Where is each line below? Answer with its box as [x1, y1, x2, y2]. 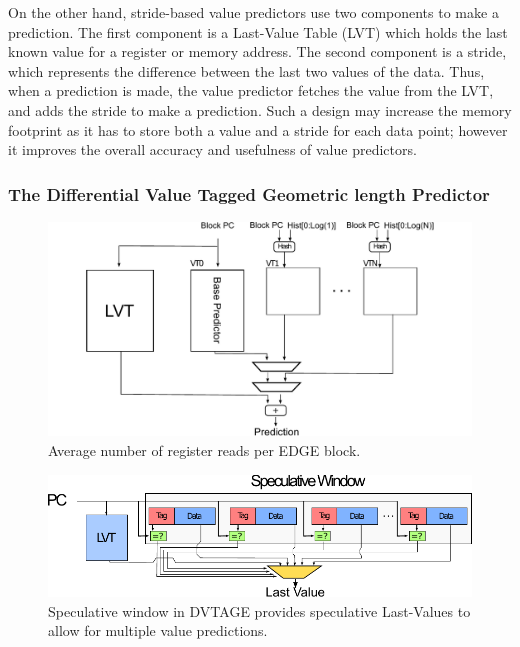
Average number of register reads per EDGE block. [48, 440, 361, 461]
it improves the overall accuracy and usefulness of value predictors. [8, 139, 417, 160]
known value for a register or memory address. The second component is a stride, [8, 41, 507, 62]
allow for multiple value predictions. [48, 620, 268, 641]
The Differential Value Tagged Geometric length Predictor [8, 181, 490, 206]
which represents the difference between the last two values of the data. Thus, [8, 60, 485, 81]
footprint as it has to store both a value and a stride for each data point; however [8, 119, 508, 140]
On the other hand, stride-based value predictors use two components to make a [8, 2, 499, 22]
